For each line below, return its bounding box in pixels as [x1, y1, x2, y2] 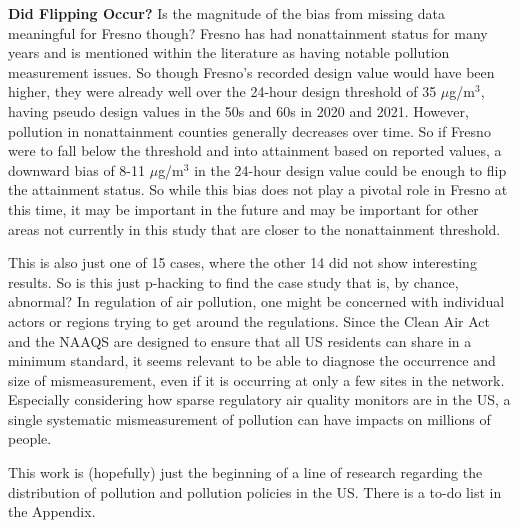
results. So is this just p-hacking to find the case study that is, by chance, [8, 271, 459, 292]
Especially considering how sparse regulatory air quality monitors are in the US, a [8, 389, 511, 410]
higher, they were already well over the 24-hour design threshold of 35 [8, 81, 437, 102]
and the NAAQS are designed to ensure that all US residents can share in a [8, 330, 472, 351]
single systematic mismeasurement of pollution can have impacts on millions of [8, 408, 491, 429]
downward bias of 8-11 [8, 159, 146, 180]
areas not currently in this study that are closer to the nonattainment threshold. [8, 218, 501, 239]
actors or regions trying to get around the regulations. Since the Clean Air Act [8, 310, 490, 331]
